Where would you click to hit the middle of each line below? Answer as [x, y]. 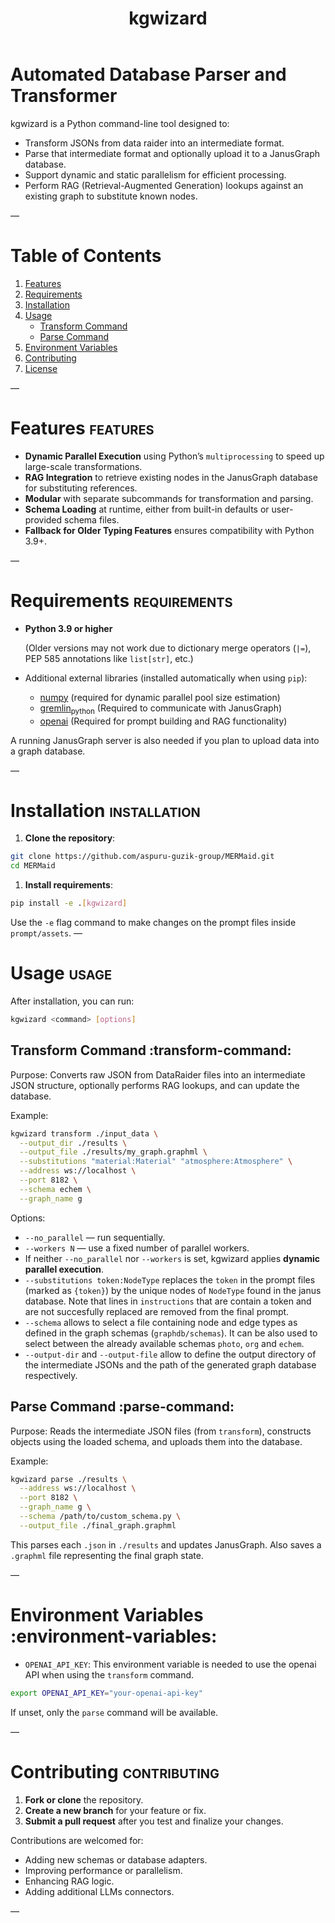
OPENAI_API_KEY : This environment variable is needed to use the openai [170, 1664]
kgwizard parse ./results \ [69, 1479]
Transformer [64, 96]
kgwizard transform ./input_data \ [84, 1133]
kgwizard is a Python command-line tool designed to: [120, 123]
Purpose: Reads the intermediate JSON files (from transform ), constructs [161, 1431]
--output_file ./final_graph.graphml [98, 1525]
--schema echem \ [55, 1189]
